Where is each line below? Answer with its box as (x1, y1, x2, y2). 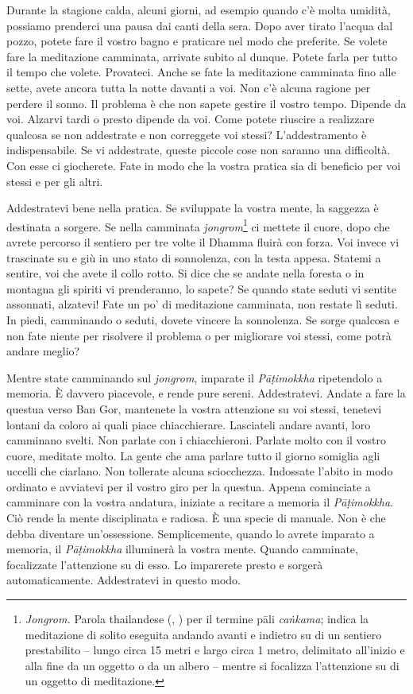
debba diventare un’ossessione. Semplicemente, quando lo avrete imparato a (6, 525, 375, 541)
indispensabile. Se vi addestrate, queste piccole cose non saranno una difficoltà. (6, 142, 391, 158)
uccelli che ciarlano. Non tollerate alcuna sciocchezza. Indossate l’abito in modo (6, 463, 393, 479)
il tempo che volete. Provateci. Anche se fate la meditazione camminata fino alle (6, 64, 396, 80)
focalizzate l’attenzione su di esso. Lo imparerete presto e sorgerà (6, 556, 323, 572)
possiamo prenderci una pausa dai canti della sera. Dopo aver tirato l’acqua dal (6, 17, 393, 33)
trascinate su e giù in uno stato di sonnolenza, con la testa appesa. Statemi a (6, 249, 381, 266)
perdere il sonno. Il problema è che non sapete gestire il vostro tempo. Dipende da (6, 95, 407, 111)
